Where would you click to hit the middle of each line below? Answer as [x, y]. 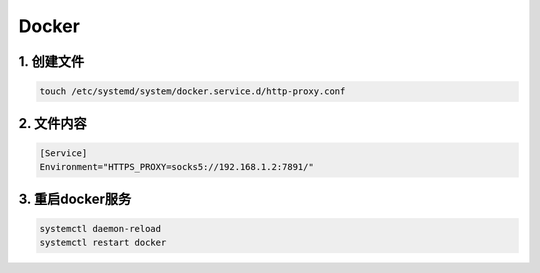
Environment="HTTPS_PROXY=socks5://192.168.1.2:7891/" [176, 167]
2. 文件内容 [52, 123]
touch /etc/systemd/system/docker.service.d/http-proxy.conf [192, 91]
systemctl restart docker [103, 243]
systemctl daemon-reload [100, 228]
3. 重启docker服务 [75, 198]
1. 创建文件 [51, 61]
